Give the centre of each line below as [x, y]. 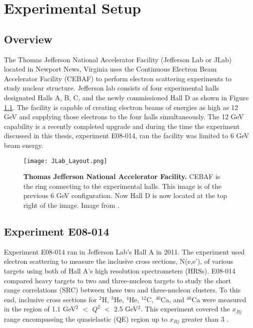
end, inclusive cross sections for [50, 299]
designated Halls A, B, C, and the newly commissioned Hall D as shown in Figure [126, 97]
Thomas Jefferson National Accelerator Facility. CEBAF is [122, 176]
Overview [28, 39]
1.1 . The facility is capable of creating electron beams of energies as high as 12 [121, 107]
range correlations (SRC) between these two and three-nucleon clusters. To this [122, 290]
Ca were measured [219, 299]
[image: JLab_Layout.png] [65, 161]
